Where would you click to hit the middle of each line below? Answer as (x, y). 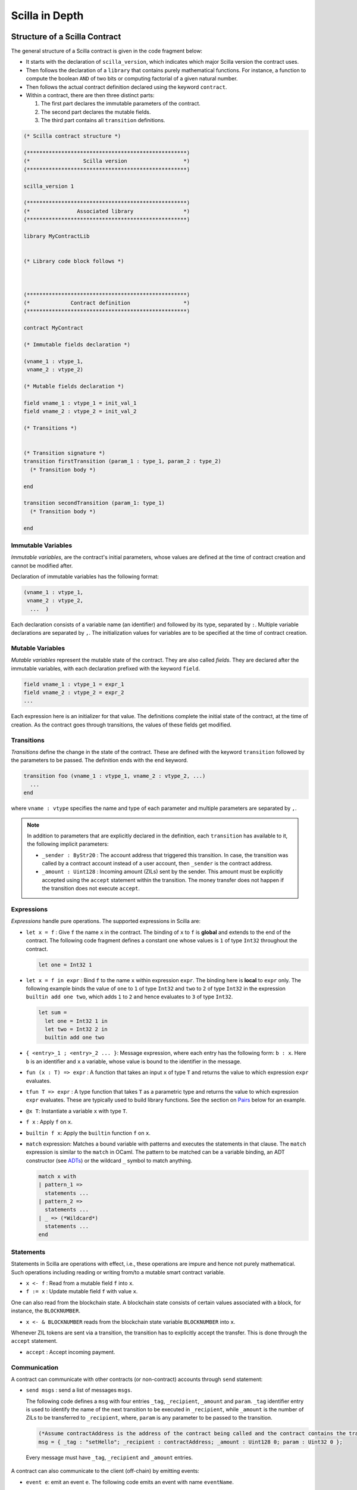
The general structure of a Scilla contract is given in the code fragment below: (107, 51)
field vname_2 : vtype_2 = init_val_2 (80, 412)
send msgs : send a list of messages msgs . (79, 1390)
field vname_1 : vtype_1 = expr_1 (74, 684)
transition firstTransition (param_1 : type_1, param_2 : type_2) (122, 461)
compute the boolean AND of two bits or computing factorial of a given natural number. (132, 79)
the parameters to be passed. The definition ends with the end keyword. (100, 760)
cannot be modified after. (42, 566)
